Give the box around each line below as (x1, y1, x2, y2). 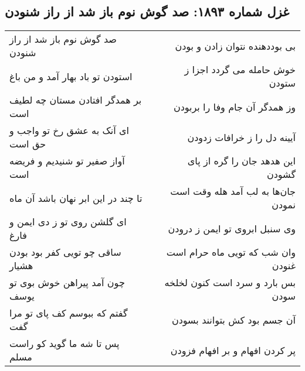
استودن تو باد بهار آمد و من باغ (9, 69, 133, 83)
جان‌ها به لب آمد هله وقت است (170, 184, 296, 198)
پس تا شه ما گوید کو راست (9, 336, 120, 351)
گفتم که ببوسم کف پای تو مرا (9, 306, 128, 320)
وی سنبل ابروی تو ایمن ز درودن (168, 221, 296, 235)
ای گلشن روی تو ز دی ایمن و (9, 215, 127, 229)
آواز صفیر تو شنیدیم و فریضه (9, 154, 125, 168)
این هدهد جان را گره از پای (187, 154, 296, 168)
